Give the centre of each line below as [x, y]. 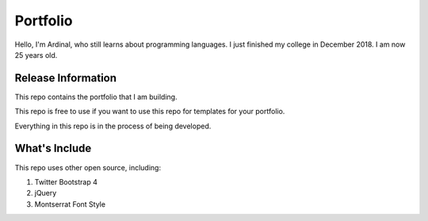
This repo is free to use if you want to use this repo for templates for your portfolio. [150, 112]
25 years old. [36, 55]
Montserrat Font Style [70, 204]
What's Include [53, 149]
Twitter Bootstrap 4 [66, 181]
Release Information [66, 78]
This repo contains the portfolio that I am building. [96, 97]
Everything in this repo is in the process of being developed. [113, 126]
